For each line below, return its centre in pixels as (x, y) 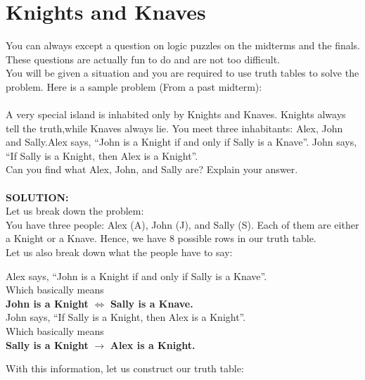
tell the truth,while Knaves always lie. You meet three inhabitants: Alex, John (174, 128)
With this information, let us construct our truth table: (125, 368)
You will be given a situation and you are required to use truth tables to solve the (182, 73)
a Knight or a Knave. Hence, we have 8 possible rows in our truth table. (161, 238)
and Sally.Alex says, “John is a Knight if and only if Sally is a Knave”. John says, (181, 142)
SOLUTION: (37, 197)
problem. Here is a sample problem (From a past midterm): (134, 86)
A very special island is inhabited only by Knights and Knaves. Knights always (176, 114)
